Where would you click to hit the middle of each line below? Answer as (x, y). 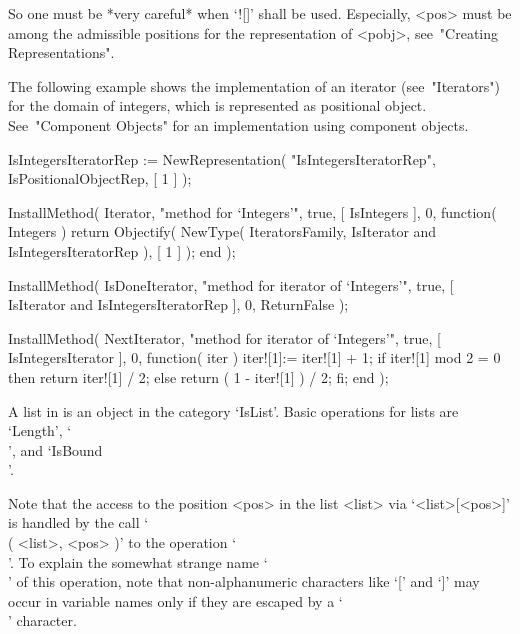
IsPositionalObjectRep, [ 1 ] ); (100, 178)
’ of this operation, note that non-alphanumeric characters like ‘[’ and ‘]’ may (244, 581)
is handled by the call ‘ (78, 522)
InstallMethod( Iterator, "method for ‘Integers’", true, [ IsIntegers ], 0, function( (252, 211)
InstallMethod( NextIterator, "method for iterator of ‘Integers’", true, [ (224, 337)
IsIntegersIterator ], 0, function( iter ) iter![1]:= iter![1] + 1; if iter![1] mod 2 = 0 (254, 357)
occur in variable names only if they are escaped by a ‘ (175, 600)
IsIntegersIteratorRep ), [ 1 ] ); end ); (122, 250)
